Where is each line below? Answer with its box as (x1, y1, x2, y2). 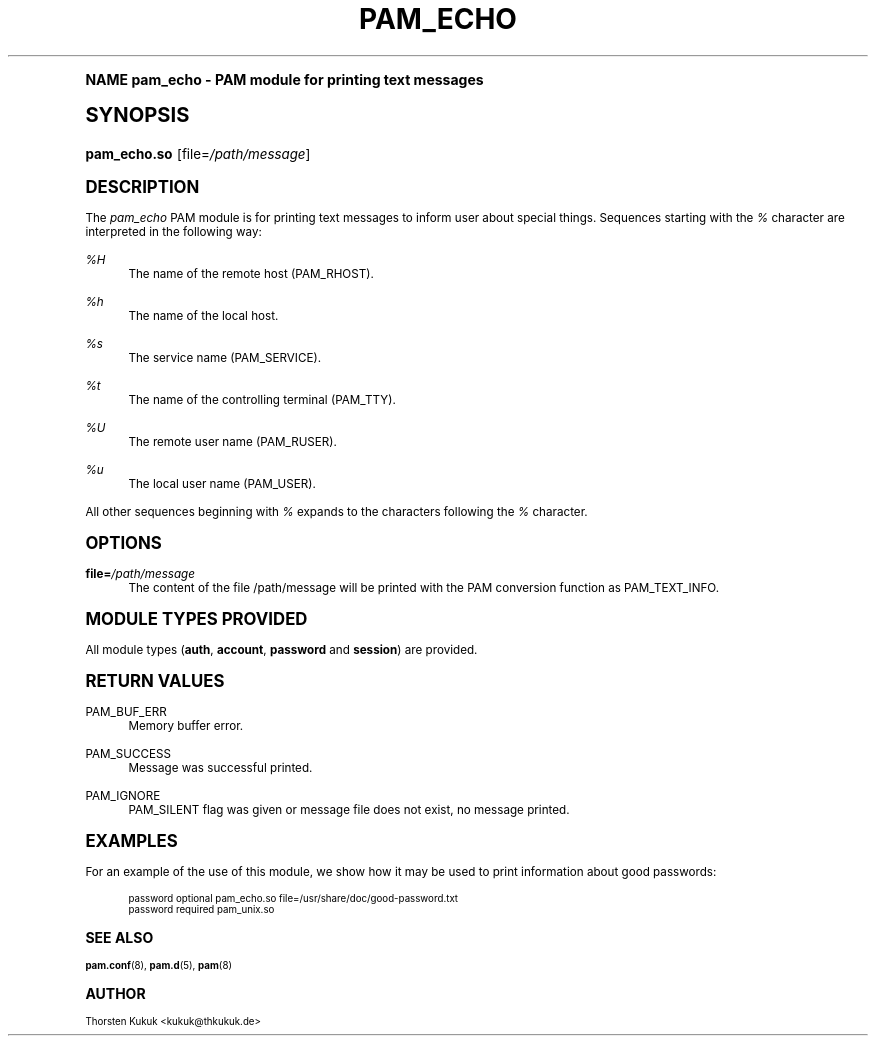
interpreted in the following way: (85, 224, 262, 239)
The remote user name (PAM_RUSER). (128, 434, 337, 449)
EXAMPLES (85, 830, 178, 851)
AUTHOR (85, 984, 146, 1002)
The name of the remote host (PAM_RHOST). (128, 266, 374, 281)
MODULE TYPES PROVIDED (85, 608, 308, 629)
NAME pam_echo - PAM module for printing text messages (85, 70, 484, 88)
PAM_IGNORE (85, 788, 161, 803)
